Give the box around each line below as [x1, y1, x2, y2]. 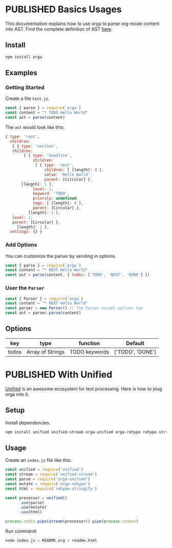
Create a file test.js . [5, 96, 50, 102]
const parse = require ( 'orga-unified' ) [5, 477, 91, 482]
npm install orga [5, 54, 42, 59]
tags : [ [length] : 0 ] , [32, 201, 83, 206]
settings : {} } [10, 229, 42, 234]
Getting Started [5, 83, 45, 91]
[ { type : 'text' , [35, 163, 74, 168]
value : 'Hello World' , [44, 172, 93, 177]
